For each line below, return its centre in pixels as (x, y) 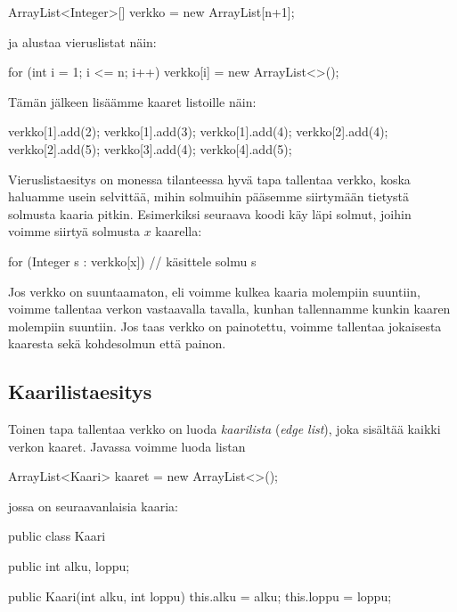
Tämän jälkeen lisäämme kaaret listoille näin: (132, 101)
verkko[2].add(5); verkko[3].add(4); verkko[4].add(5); (150, 148)
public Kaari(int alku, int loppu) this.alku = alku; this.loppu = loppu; (200, 596)
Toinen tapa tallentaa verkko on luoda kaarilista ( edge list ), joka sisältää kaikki (224, 429)
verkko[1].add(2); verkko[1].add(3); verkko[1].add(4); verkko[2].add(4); (198, 131)
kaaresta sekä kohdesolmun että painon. (117, 343)
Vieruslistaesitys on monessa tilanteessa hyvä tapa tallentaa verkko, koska (209, 179)
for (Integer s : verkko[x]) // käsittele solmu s (132, 261)
